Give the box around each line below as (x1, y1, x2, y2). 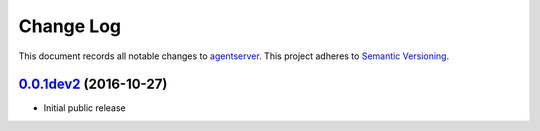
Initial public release (43, 102, 127, 114)
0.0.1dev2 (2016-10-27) (18, 76, 168, 93)
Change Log (18, 15, 122, 37)
